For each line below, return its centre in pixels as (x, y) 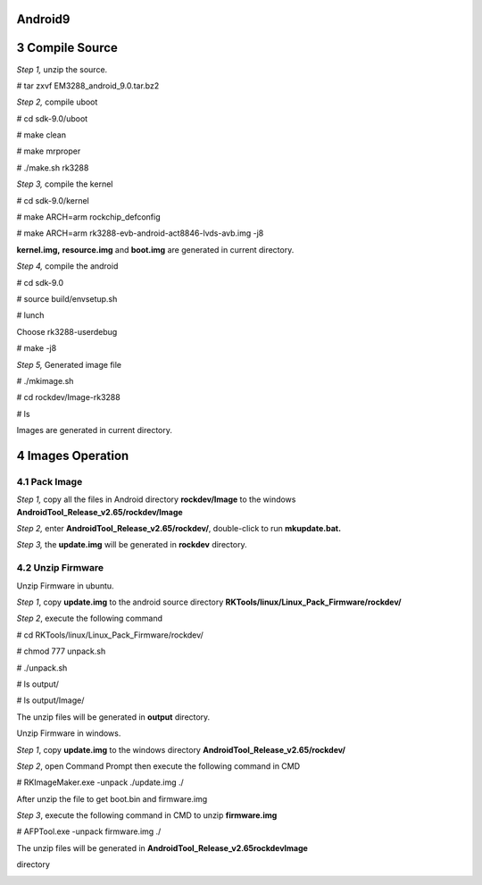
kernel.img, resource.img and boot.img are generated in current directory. (155, 249)
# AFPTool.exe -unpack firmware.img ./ (89, 831)
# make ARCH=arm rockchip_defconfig (88, 217)
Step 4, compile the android (67, 266)
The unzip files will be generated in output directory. (113, 717)
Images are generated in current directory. (95, 430)
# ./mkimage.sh (45, 380)
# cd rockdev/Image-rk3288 (68, 397)
